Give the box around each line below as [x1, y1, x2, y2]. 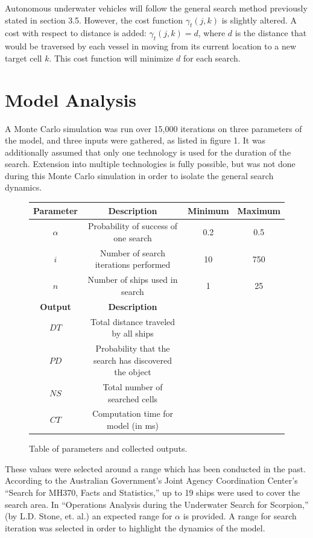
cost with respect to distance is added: [5, 27, 147, 39]
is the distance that [235, 27, 307, 39]
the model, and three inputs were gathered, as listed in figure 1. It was [5, 134, 266, 147]
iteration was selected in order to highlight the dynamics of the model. [5, 521, 265, 534]
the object [114, 366, 151, 378]
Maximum [237, 204, 280, 217]
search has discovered [93, 353, 172, 366]
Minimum [188, 204, 229, 217]
